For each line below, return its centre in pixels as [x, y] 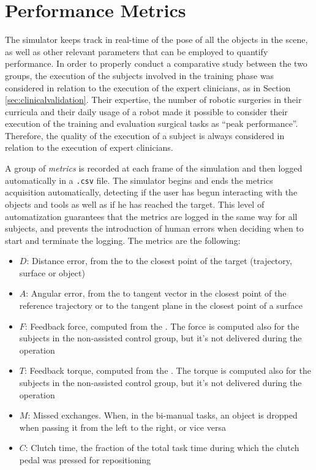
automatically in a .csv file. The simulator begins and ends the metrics [139, 180]
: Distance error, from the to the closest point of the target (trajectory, [159, 261]
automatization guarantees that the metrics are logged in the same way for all [151, 216]
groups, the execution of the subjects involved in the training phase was [140, 75]
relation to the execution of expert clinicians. [89, 147]
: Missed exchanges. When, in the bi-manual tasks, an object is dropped [163, 415]
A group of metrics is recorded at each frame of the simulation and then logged [154, 168]
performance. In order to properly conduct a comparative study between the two [156, 63]
